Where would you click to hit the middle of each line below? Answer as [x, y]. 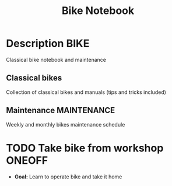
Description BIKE [48, 43]
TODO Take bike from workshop [85, 148]
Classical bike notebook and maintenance [56, 59]
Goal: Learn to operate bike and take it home [68, 177]
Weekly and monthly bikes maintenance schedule [66, 124]
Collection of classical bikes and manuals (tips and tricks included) [86, 92]
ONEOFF [27, 160]
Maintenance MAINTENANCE [61, 110]
